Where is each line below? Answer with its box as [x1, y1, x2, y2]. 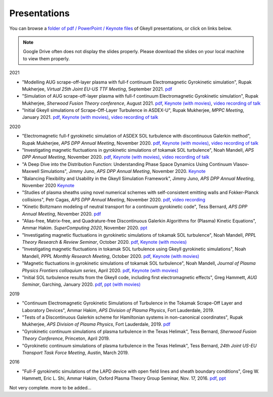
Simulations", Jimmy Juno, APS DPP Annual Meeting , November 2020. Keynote [40, 168, 206, 174]
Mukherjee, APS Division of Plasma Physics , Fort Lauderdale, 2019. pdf [22, 321, 171, 327]
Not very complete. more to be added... [9, 384, 92, 390]
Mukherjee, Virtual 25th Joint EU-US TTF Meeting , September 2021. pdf [22, 86, 172, 92]
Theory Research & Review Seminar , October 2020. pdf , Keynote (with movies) [22, 239, 187, 245]
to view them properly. [23, 56, 70, 62]
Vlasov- [233, 161, 250, 167]
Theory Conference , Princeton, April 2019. [22, 335, 110, 341]
